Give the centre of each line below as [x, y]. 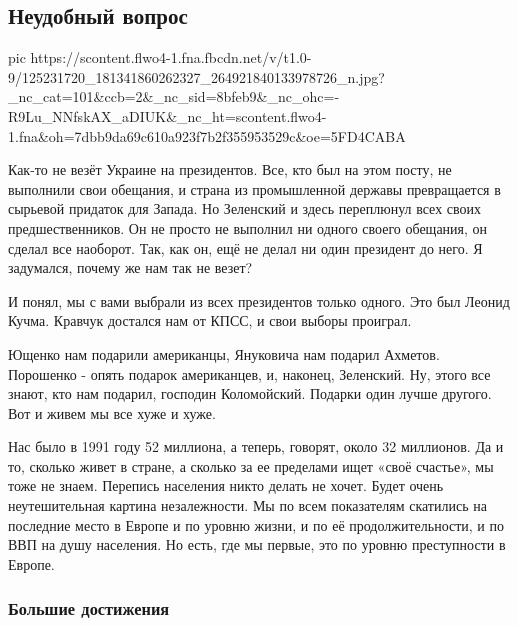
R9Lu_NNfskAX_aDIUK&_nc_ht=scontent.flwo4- [167, 115]
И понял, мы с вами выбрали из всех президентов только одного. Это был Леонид [259, 300]
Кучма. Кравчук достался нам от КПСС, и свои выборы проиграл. [210, 320]
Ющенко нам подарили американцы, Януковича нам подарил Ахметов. [224, 353]
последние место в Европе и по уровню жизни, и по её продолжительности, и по [256, 524]
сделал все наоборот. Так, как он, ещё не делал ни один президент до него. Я [245, 247]
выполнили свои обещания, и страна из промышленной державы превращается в [254, 188]
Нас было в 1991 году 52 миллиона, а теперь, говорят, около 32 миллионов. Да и [256, 446]
